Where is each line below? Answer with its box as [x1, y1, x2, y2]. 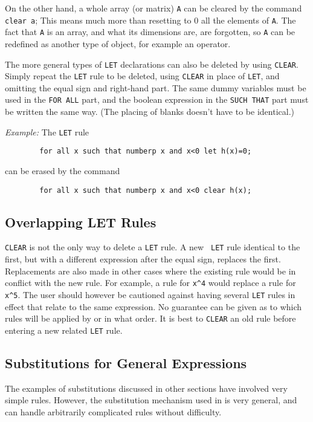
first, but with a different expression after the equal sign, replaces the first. [5, 253, 281, 265]
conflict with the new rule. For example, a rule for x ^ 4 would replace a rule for [5, 276, 296, 289]
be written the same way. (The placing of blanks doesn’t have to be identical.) [5, 105, 294, 118]
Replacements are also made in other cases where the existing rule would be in [5, 264, 296, 277]
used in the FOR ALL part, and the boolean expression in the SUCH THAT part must [5, 93, 309, 106]
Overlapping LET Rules [5, 212, 156, 231]
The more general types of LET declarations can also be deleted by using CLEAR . [5, 57, 298, 70]
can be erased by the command [5, 164, 120, 177]
